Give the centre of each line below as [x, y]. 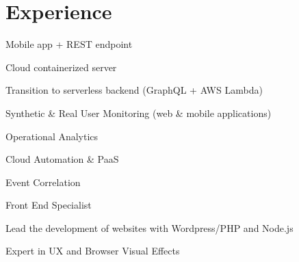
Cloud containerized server [61, 67]
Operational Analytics [52, 136]
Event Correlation [43, 182]
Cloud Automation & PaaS [62, 159]
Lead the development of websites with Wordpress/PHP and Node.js [149, 227]
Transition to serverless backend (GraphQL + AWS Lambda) [134, 90]
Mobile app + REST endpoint [69, 44]
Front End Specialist [49, 205]
